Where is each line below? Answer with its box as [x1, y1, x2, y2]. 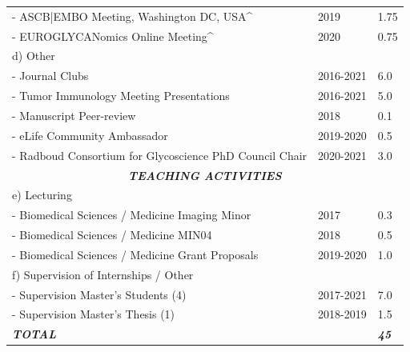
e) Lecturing [12, 186, 72, 203]
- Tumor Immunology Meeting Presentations [12, 87, 230, 104]
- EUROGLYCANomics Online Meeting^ [12, 27, 214, 44]
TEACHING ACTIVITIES [128, 166, 282, 183]
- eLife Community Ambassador [12, 126, 168, 143]
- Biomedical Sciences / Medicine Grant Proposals [12, 246, 259, 262]
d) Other [12, 47, 55, 64]
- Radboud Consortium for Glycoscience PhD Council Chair [12, 146, 307, 163]
